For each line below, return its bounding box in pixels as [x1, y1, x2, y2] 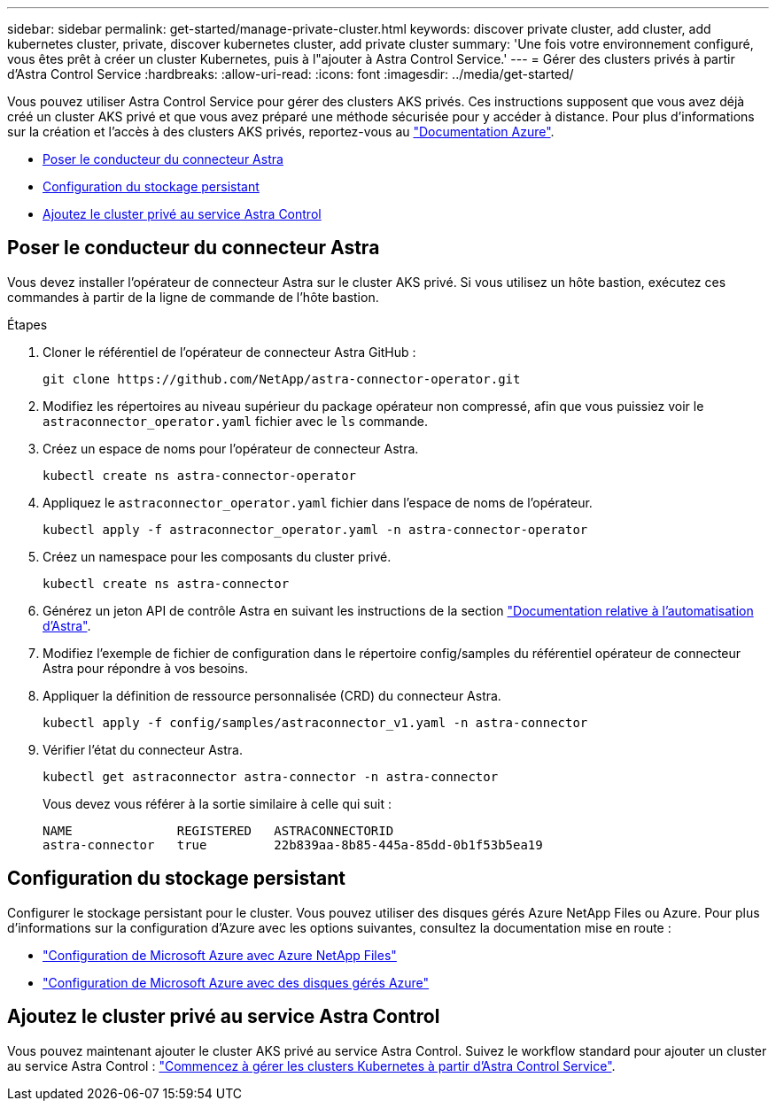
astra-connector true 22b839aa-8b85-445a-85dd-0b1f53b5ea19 [43, 837, 543, 852]
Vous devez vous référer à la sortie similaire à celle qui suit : [43, 795, 392, 811]
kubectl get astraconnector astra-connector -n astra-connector [43, 769, 499, 784]
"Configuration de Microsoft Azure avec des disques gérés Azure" [43, 974, 430, 990]
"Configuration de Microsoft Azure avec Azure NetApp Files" [43, 947, 397, 963]
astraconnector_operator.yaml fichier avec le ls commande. [43, 413, 429, 429]
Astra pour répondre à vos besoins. [43, 660, 249, 676]
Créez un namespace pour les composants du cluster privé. [43, 548, 392, 564]
